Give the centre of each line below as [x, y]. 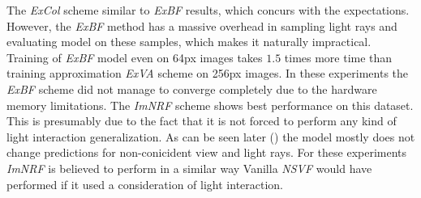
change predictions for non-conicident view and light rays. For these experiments [207, 152]
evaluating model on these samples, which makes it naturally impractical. [189, 42]
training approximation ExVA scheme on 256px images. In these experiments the [208, 73]
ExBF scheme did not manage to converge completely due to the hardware [192, 88]
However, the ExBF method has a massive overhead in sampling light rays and [202, 25]
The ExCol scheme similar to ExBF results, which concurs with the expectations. [208, 10]
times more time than [338, 57]
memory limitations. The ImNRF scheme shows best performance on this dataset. [210, 105]
